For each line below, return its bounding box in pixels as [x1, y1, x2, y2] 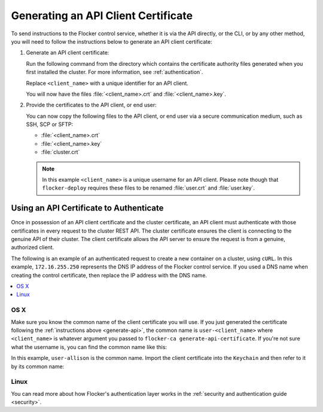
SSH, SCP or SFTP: [26, 121, 74, 128]
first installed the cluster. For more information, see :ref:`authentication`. [26, 69, 203, 76]
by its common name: [11, 362, 65, 370]
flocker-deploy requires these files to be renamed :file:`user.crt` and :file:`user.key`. [42, 184, 255, 191]
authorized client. [11, 244, 54, 251]
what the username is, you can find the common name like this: [11, 343, 167, 350]
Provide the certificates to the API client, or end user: [26, 102, 157, 109]
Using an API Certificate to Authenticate [11, 203, 164, 213]
